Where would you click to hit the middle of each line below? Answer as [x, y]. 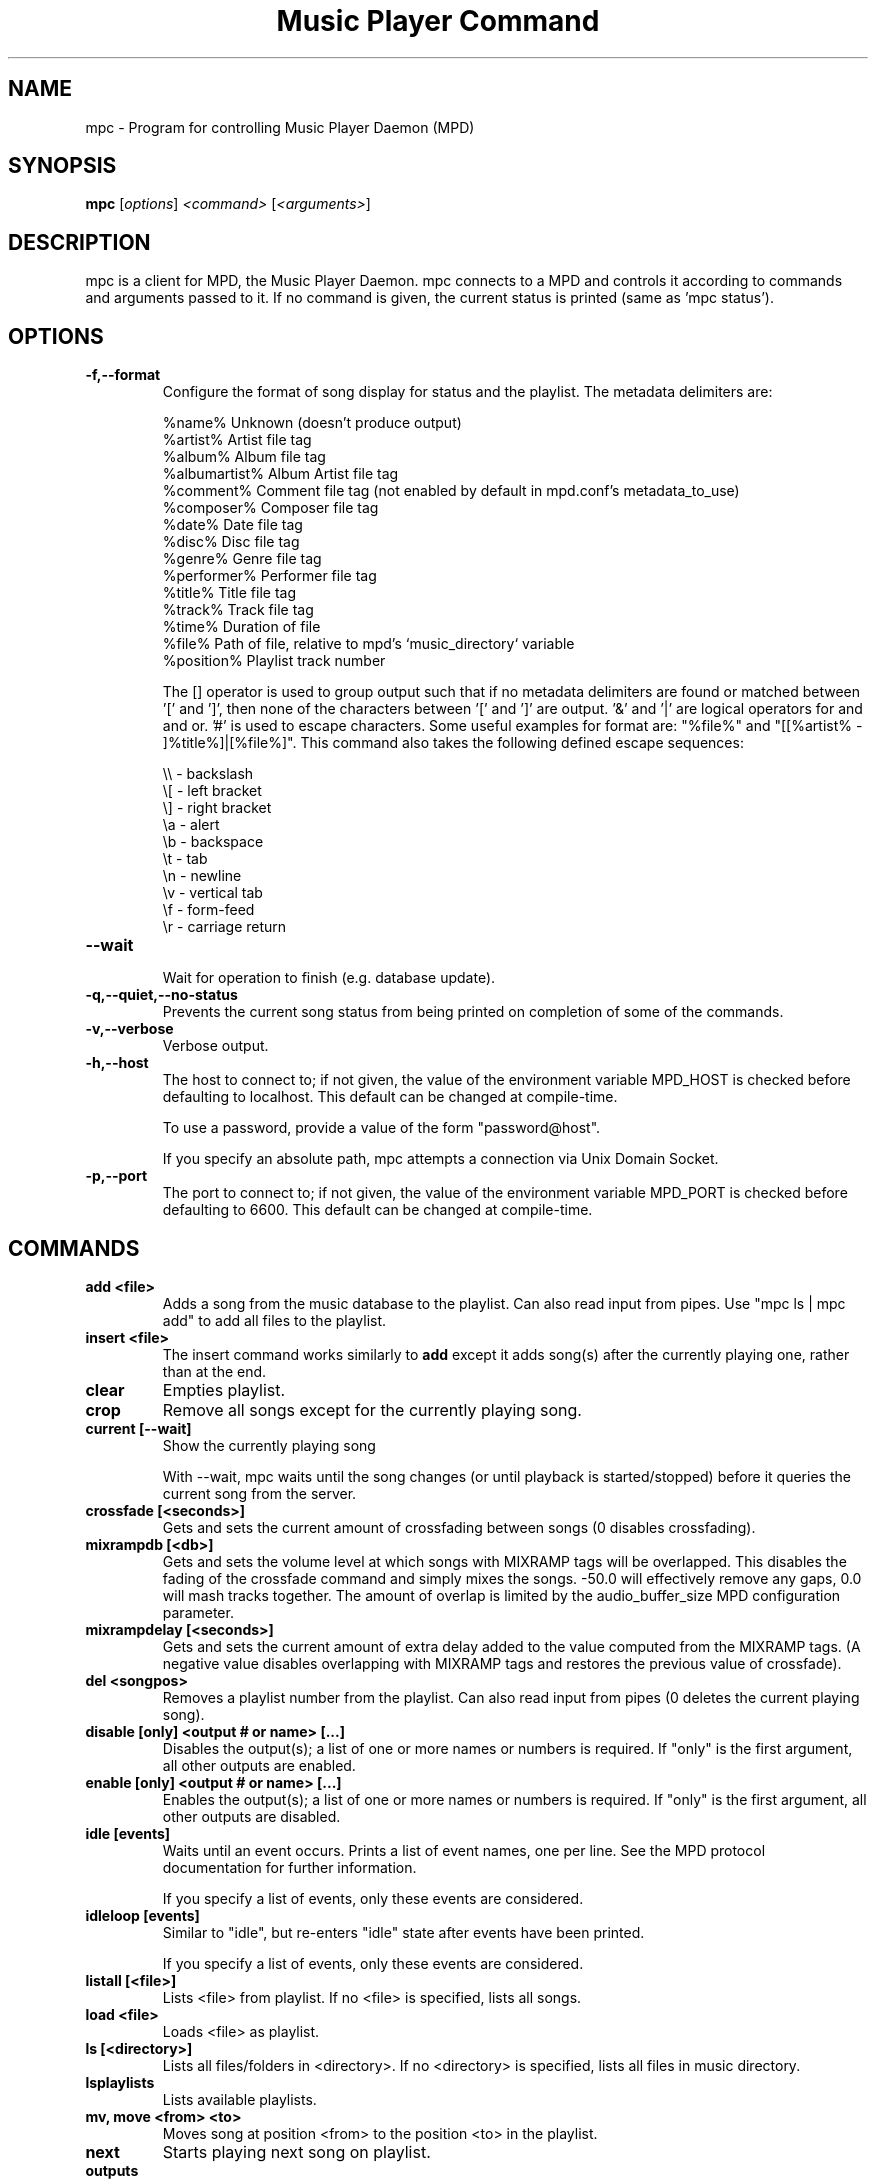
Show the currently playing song [269, 1445]
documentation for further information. [289, 1867]
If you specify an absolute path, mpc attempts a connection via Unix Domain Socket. [440, 1159]
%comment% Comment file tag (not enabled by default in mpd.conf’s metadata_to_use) [451, 491]
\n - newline [202, 876]
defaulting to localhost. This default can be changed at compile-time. [390, 1097]
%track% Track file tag [238, 610]
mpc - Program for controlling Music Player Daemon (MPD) [280, 127]
